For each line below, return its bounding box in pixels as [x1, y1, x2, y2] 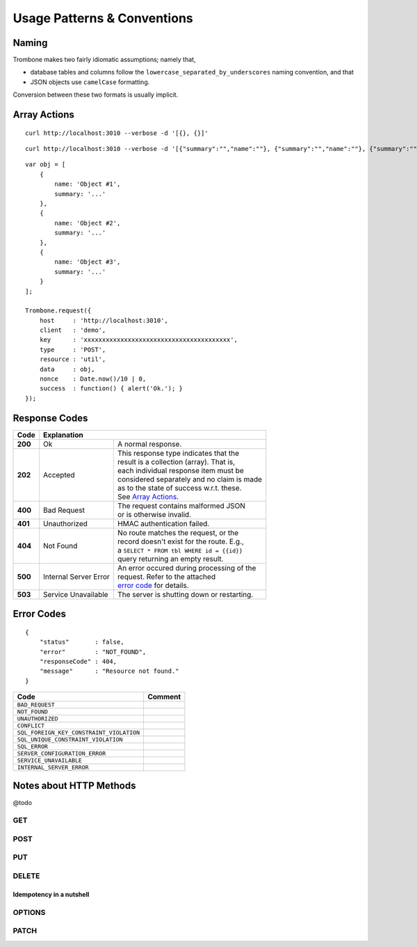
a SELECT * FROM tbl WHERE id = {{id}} [117, 545, 243, 555]
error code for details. [117, 580, 189, 590]
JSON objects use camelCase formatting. [30, 77, 150, 86]
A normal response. [117, 439, 182, 449]
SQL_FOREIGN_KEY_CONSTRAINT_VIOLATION [17, 729, 140, 737]
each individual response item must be [117, 465, 245, 475]
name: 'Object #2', [54, 219, 121, 227]
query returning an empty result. [117, 554, 224, 564]
